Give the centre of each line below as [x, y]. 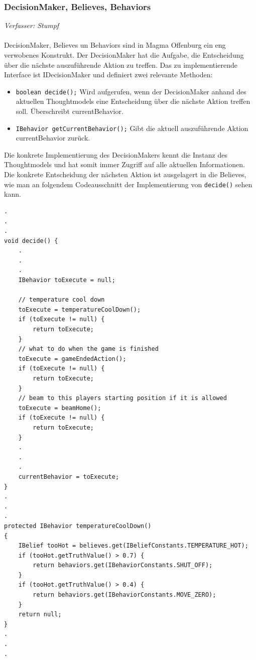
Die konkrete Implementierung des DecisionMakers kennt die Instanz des [116, 154]
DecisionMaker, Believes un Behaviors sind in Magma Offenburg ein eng [115, 45]
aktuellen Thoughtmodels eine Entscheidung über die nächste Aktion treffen [133, 101]
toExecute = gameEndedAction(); [72, 359]
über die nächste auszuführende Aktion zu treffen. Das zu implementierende [121, 64]
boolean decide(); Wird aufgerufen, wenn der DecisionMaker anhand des [131, 91]
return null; [40, 615]
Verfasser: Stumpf [32, 25]
